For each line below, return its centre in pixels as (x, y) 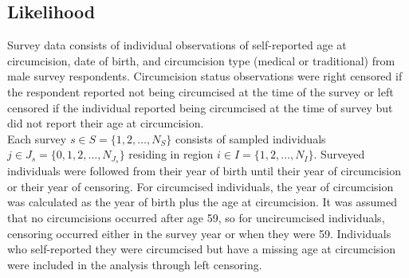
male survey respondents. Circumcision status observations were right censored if (205, 76)
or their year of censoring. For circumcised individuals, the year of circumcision (201, 186)
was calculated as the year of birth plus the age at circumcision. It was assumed (203, 202)
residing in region (171, 154)
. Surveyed (339, 154)
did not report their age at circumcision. (106, 123)
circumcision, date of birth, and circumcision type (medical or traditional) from (201, 60)
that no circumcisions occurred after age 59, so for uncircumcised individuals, (196, 217)
